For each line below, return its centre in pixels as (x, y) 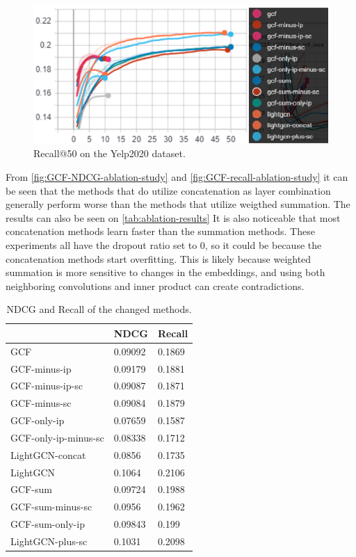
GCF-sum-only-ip (48, 524)
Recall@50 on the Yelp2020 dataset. (110, 153)
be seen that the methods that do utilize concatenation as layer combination (168, 190)
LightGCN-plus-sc (49, 541)
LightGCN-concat (48, 454)
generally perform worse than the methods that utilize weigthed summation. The (178, 204)
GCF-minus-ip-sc (47, 386)
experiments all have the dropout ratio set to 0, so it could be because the (164, 244)
